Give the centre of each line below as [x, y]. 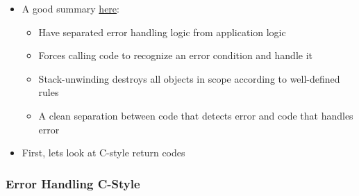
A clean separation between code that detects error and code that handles [196, 115]
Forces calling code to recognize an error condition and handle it [176, 55]
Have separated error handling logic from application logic [162, 32]
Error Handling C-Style [73, 183]
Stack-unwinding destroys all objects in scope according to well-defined [189, 78]
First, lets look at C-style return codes [103, 153]
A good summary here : [70, 8]
